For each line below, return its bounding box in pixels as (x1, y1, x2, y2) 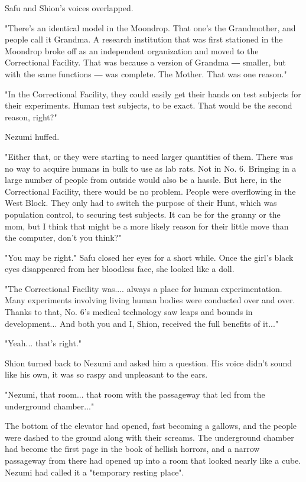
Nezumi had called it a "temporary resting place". (5, 465, 184, 478)
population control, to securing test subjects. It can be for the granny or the (5, 208, 281, 220)
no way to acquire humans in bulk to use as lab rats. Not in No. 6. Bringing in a (5, 162, 297, 174)
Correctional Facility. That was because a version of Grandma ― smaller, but (5, 56, 287, 68)
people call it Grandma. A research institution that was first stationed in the (5, 33, 283, 45)
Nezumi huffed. (5, 130, 60, 143)
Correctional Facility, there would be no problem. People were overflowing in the (5, 185, 296, 197)
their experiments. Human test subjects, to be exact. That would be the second (5, 99, 292, 112)
